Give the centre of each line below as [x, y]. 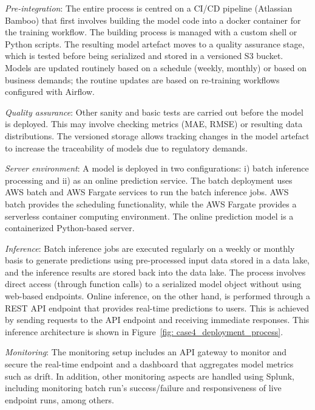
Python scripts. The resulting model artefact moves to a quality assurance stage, [155, 43]
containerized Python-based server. [70, 228]
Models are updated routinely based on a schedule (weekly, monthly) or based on [156, 67]
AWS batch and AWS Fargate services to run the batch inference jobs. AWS [147, 192]
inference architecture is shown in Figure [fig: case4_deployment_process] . [144, 331]
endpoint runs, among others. [59, 399]
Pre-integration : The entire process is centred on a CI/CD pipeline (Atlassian [149, 8]
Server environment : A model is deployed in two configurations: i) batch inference [157, 168]
